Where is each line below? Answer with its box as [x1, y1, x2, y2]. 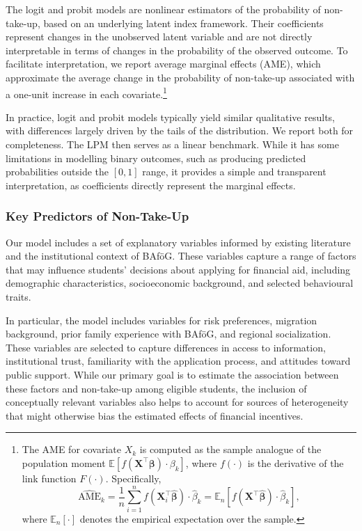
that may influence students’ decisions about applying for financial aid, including [6, 262, 351, 276]
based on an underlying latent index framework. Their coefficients [43, 15, 324, 30]
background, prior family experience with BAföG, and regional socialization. [6, 326, 331, 341]
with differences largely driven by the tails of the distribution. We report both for [6, 123, 354, 138]
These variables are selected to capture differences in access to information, [6, 340, 326, 354]
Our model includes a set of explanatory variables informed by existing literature [6, 235, 351, 249]
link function [22, 470, 77, 485]
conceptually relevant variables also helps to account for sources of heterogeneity [6, 395, 349, 409]
